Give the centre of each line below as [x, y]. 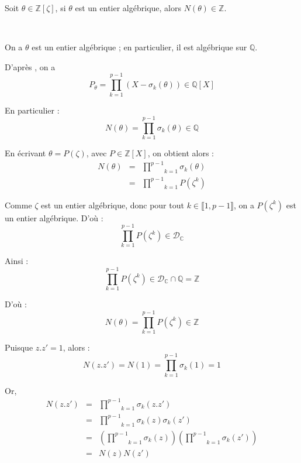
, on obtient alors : [181, 153]
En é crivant [25, 153]
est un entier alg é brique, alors [128, 8]
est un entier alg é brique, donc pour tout [113, 205]
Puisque [19, 347]
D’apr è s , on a [30, 66]
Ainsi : [17, 261]
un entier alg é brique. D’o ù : [54, 217]
